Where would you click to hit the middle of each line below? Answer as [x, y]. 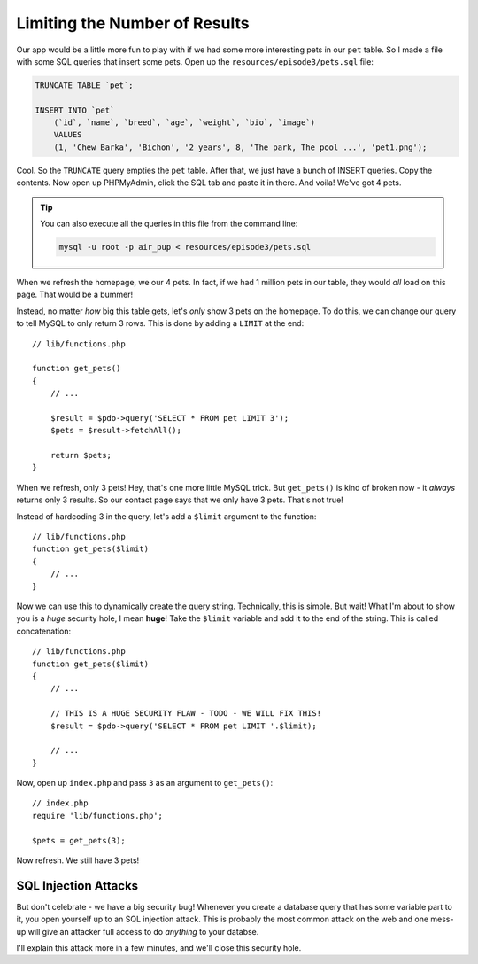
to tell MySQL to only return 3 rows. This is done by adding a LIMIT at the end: [160, 323]
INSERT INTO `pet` [75, 110]
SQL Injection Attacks [77, 886]
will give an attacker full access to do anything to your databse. [143, 931]
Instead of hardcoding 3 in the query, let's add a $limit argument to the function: [166, 516]
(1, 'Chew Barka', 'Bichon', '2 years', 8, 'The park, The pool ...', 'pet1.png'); [240, 147]
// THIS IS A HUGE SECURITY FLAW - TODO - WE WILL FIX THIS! [186, 714]
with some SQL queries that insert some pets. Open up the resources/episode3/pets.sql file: [195, 61]
